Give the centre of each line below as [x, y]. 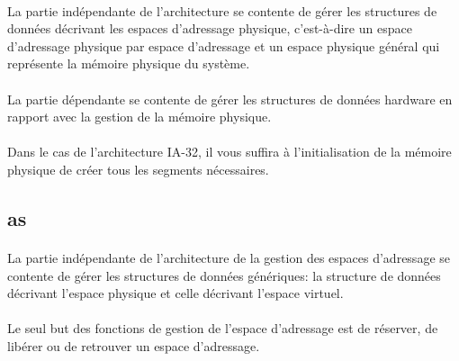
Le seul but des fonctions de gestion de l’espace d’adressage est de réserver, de [223, 328]
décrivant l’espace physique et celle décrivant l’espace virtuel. [175, 293]
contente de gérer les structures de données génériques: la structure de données [224, 275]
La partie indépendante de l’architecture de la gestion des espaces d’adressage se [229, 257]
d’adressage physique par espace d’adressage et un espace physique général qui [224, 45]
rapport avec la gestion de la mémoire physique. [139, 117]
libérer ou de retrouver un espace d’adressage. [134, 345]
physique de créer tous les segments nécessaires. [138, 169]
